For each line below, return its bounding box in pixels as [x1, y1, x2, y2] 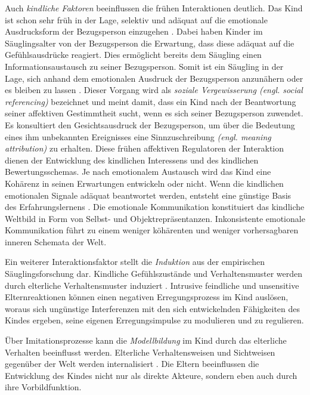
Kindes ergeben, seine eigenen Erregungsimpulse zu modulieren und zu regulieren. [5, 314, 304, 326]
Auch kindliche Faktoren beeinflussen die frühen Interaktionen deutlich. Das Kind [5, 2, 303, 14]
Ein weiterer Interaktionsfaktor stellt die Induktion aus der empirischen [5, 255, 265, 268]
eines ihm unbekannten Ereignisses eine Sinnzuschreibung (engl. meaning [5, 130, 271, 143]
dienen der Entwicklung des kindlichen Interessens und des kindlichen [5, 153, 259, 166]
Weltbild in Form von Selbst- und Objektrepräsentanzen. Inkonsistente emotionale [5, 212, 305, 224]
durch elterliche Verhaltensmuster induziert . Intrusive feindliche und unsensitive [5, 279, 299, 291]
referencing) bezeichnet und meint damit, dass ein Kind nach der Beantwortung [5, 95, 296, 107]
